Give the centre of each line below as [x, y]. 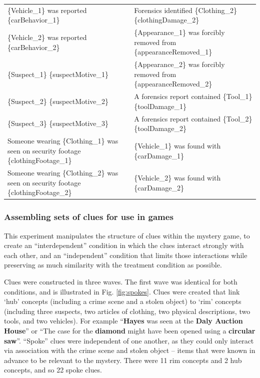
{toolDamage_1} [160, 106]
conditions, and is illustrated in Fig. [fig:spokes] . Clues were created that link [122, 291]
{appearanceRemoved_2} [173, 84]
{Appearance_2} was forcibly [179, 64]
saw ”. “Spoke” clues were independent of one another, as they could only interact [129, 340]
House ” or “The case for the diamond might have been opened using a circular [130, 330]
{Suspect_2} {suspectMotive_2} [58, 101]
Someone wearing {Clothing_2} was [63, 173]
